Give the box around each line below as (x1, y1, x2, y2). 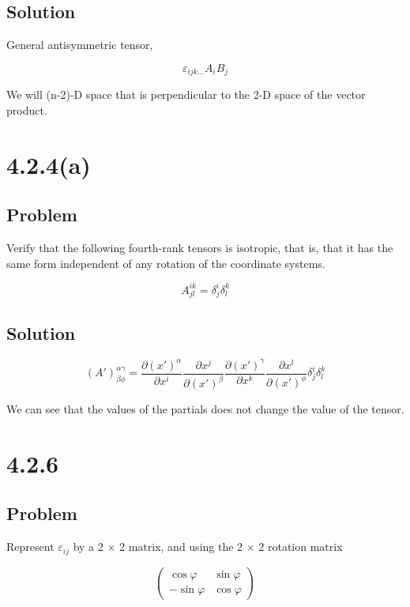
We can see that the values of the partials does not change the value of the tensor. (6, 401, 404, 417)
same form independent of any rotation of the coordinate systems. (6, 254, 325, 271)
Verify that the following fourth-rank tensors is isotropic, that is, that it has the (6, 239, 393, 256)
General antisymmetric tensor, (6, 36, 153, 53)
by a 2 (73, 538, 103, 555)
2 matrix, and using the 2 (119, 538, 243, 555)
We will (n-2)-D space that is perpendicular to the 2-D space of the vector (6, 86, 366, 103)
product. (6, 101, 47, 118)
